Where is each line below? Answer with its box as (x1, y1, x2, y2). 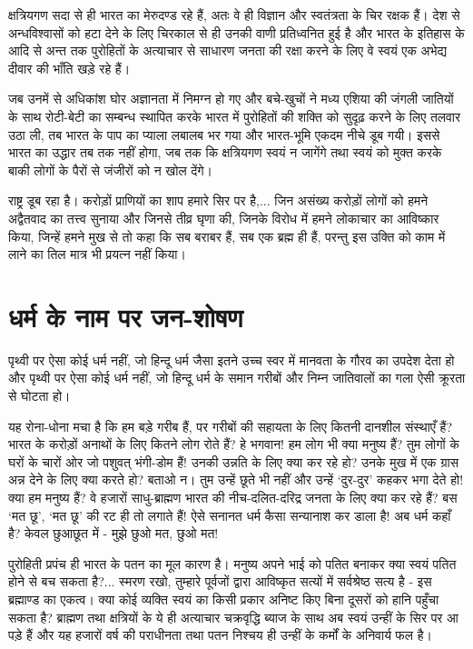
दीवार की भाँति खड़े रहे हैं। (8, 58, 131, 77)
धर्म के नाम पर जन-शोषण (8, 297, 243, 334)
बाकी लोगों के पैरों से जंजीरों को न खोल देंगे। (8, 160, 212, 179)
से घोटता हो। (8, 386, 71, 405)
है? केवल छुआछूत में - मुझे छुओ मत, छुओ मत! (8, 524, 219, 543)
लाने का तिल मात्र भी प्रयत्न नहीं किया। (8, 245, 186, 264)
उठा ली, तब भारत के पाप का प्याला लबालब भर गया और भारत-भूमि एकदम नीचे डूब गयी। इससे (8, 125, 440, 144)
